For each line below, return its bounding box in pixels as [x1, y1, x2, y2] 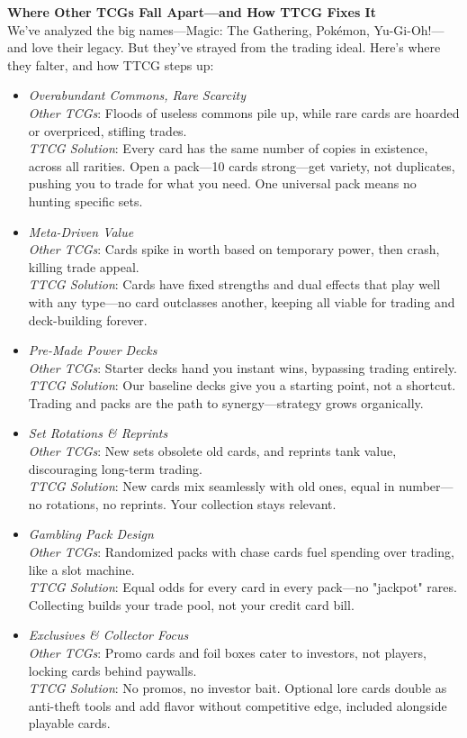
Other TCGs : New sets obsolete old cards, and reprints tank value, [28, 442, 397, 460]
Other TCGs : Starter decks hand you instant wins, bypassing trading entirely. [28, 358, 457, 377]
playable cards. [28, 714, 111, 733]
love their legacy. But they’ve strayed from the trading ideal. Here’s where [31, 38, 441, 57]
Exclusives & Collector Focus [28, 625, 189, 644]
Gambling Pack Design [28, 524, 154, 543]
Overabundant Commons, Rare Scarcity [28, 86, 246, 105]
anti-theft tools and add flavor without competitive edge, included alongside [28, 696, 447, 715]
